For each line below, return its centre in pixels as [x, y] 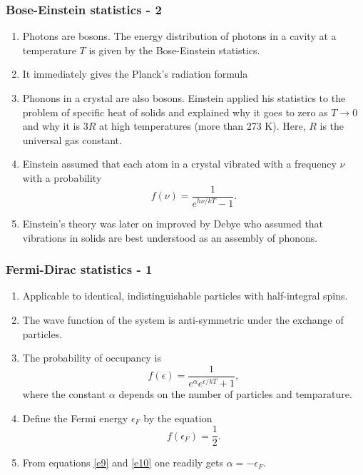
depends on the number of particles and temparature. [235, 394]
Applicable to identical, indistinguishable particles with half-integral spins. [185, 296]
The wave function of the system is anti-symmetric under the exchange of [183, 319]
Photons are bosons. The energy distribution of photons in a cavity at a [179, 36]
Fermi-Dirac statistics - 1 [79, 269]
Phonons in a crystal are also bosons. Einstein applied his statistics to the [184, 98]
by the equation [178, 418]
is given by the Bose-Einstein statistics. [174, 50]
